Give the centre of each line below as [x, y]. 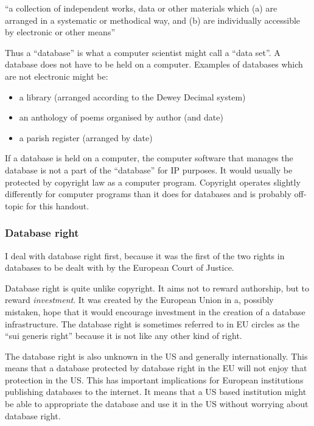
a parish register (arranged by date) [86, 137]
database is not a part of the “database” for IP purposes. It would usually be [149, 169]
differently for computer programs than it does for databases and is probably [148, 194]
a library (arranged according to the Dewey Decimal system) [132, 96]
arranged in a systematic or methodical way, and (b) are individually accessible [153, 20]
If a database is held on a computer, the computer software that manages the [149, 158]
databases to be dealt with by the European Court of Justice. [120, 267]
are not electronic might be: [57, 76]
